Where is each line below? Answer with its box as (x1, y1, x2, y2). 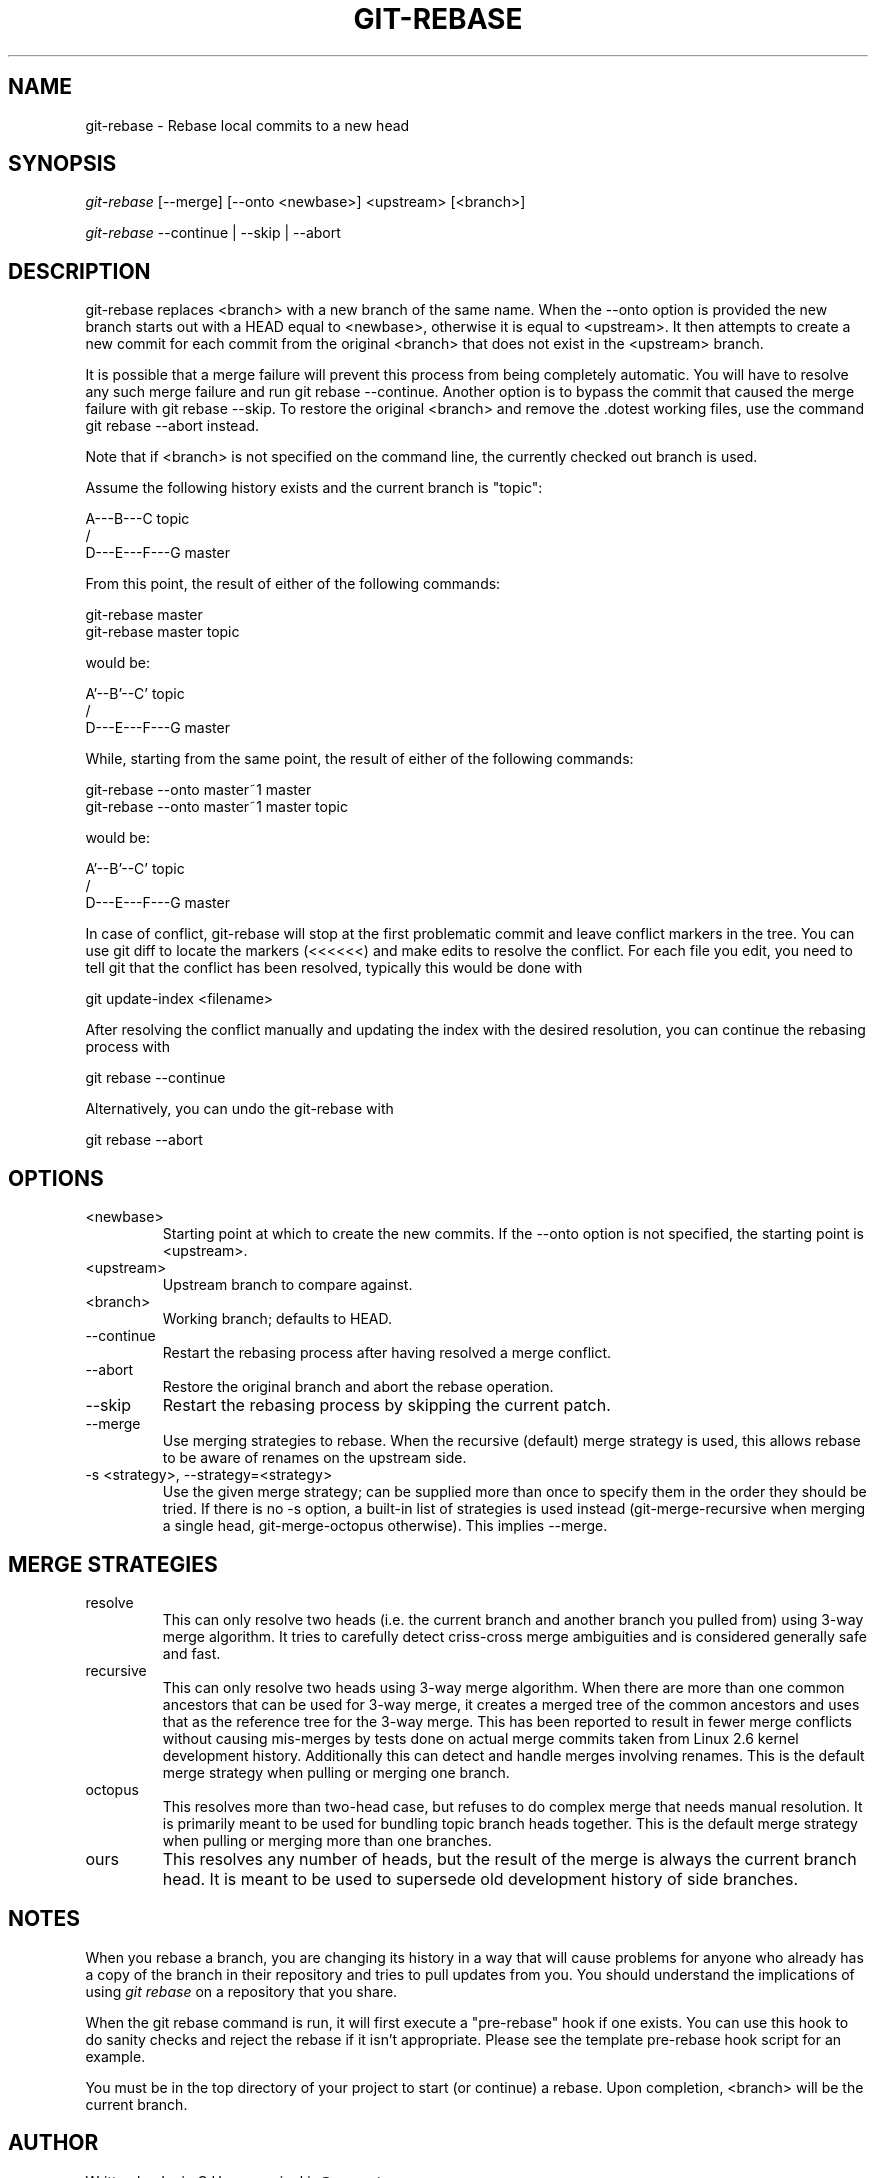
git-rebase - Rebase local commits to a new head (85, 116, 410, 134)
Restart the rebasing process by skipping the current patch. (162, 1395, 611, 1416)
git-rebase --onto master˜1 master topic (85, 798, 348, 816)
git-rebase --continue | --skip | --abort (85, 224, 341, 242)
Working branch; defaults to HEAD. (162, 1310, 393, 1328)
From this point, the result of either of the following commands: (85, 575, 501, 593)
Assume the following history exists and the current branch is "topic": (85, 479, 543, 497)
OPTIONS (8, 1165, 104, 1191)
